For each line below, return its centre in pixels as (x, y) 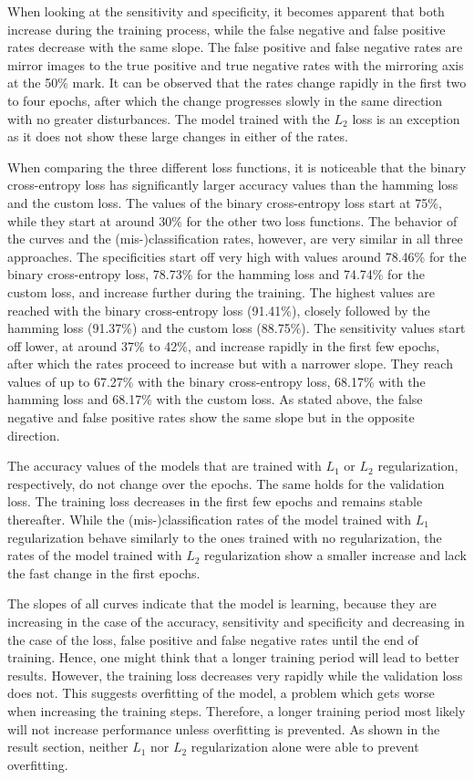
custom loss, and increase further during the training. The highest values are (221, 291)
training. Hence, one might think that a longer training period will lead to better (233, 657)
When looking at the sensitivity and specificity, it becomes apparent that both (226, 11)
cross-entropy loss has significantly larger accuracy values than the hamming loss (233, 185)
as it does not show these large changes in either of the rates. (178, 136)
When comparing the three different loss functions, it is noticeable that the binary (237, 166)
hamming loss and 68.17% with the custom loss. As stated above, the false (215, 399)
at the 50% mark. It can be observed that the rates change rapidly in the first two (237, 83)
